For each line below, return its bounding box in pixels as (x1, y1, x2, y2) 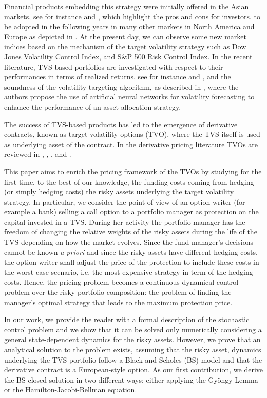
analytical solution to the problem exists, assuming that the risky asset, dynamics (4, 344, 261, 354)
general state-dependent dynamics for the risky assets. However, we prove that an (4, 334, 261, 345)
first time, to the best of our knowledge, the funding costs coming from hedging (4, 176, 254, 187)
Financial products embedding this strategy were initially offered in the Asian (4, 1, 249, 11)
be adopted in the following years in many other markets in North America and (4, 21, 255, 32)
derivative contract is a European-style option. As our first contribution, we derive (4, 364, 263, 375)
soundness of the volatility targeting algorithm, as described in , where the (4, 81, 239, 92)
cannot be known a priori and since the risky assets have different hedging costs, (4, 246, 258, 257)
